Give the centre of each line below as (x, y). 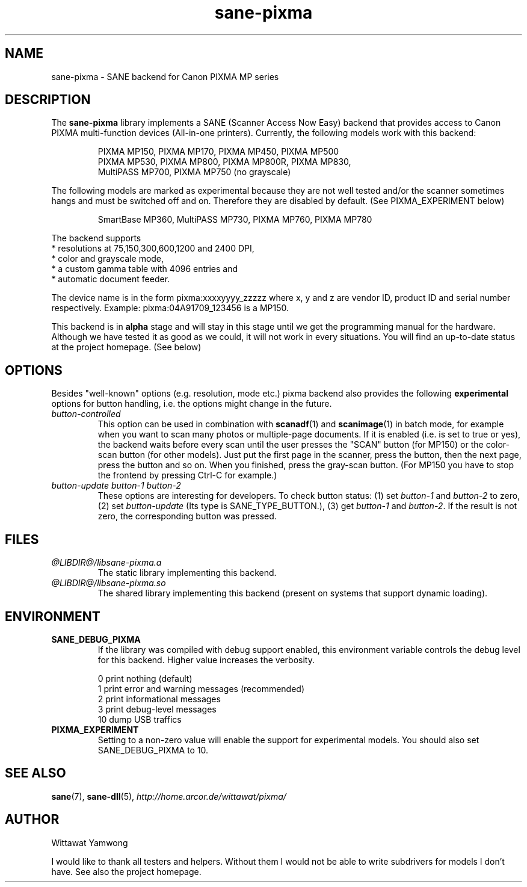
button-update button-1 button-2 (116, 486)
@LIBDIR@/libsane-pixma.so (109, 583)
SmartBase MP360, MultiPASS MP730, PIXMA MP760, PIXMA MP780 (235, 220)
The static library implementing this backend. (187, 573)
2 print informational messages (159, 699)
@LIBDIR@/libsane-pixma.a (106, 563)
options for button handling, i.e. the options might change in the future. (192, 404)
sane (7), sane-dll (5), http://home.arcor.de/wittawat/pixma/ (169, 796)
